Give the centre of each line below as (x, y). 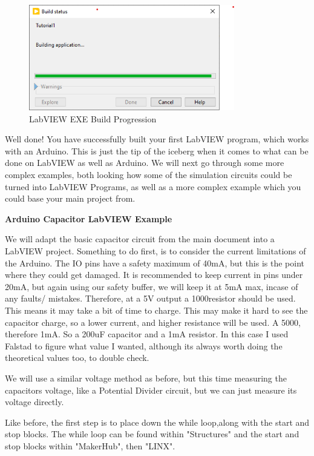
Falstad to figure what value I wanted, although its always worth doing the (144, 345)
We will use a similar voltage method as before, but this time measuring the (146, 378)
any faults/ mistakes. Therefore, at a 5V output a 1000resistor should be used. (150, 298)
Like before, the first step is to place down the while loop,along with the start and (157, 422)
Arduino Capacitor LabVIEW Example (89, 218)
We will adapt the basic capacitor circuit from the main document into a (140, 239)
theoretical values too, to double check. (77, 358)
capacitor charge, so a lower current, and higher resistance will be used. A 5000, (153, 322)
